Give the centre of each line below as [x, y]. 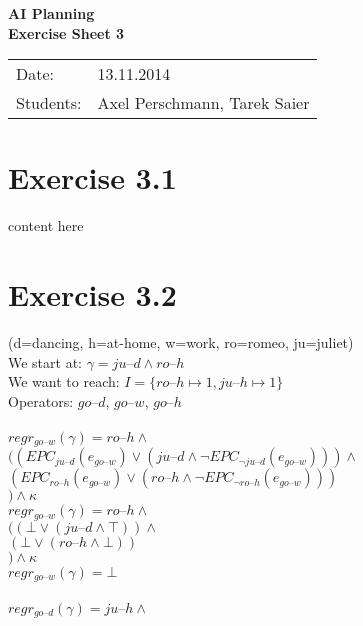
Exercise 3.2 [92, 294]
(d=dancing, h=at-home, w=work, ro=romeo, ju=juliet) [181, 342]
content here [46, 225]
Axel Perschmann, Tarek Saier [203, 103]
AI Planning [51, 13]
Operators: [41, 400]
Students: [49, 103]
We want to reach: [64, 381]
